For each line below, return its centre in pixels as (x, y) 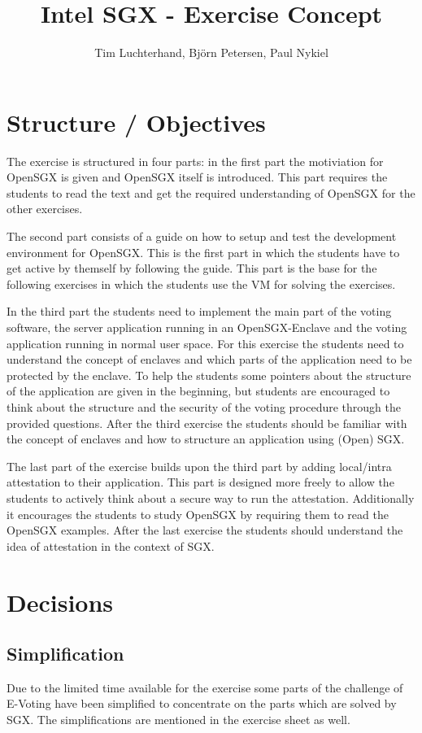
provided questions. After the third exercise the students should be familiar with (207, 423)
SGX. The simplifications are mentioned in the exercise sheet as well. (178, 720)
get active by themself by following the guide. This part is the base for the (192, 268)
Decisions (60, 602)
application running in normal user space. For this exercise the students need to (205, 343)
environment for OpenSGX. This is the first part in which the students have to (203, 252)
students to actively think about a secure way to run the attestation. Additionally (211, 497)
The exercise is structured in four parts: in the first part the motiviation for (195, 161)
